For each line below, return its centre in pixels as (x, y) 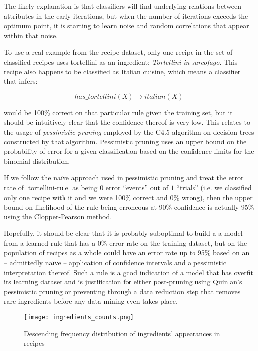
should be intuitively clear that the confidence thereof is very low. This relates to (127, 122)
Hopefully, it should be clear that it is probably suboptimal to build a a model (123, 233)
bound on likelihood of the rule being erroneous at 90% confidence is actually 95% (129, 207)
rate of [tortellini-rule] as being (51, 187)
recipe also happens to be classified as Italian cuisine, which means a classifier (122, 71)
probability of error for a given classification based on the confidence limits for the (129, 151)
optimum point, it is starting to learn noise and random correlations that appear (127, 26)
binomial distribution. (37, 161)
